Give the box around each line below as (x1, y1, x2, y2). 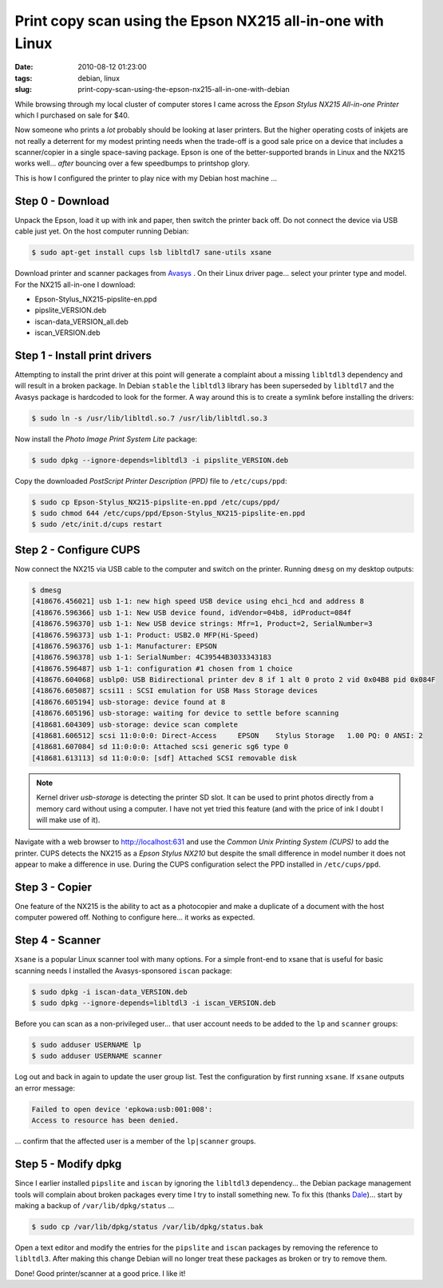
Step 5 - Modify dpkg (14, 1158, 122, 1171)
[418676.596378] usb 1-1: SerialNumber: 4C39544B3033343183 (31, 652, 272, 662)
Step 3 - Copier (14, 880, 92, 894)
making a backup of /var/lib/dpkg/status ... (14, 1200, 175, 1210)
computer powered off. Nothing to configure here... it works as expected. (14, 912, 255, 923)
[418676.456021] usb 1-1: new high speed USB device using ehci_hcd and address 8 (31, 596, 365, 606)
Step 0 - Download (14, 194, 109, 208)
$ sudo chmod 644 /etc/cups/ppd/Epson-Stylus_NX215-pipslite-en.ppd (31, 508, 306, 518)
